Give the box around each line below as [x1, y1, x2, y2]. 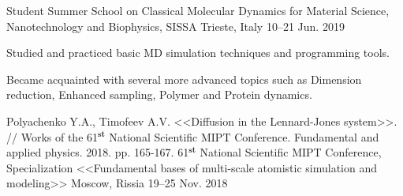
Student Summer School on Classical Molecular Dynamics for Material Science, [6, 2, 390, 18]
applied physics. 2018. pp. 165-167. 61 [6, 144, 189, 160]
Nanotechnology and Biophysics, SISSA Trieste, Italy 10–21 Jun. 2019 [6, 17, 345, 34]
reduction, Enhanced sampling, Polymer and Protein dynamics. [6, 86, 312, 103]
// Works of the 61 [6, 128, 99, 145]
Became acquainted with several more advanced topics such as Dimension [6, 70, 362, 87]
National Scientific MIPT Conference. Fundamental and [109, 128, 379, 145]
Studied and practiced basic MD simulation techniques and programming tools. [6, 44, 390, 61]
